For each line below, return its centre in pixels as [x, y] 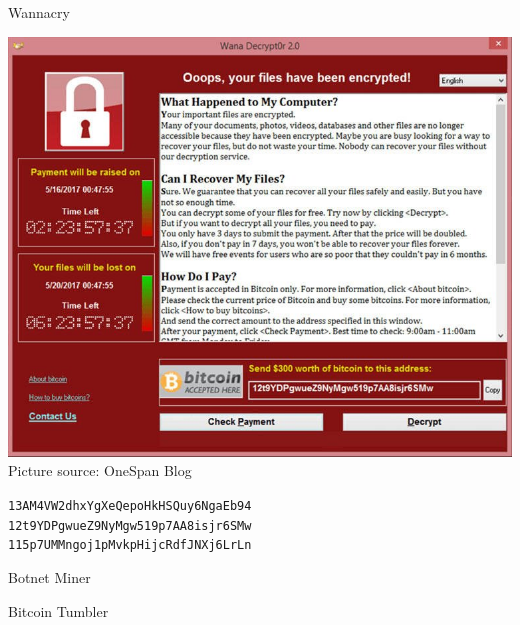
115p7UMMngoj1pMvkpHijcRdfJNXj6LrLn [130, 545]
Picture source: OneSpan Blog [100, 470]
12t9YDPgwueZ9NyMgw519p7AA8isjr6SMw [130, 525]
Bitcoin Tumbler [58, 610]
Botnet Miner [49, 576]
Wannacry [39, 12]
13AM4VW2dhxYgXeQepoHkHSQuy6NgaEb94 [130, 506]
